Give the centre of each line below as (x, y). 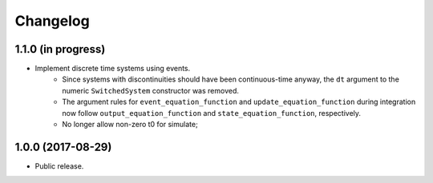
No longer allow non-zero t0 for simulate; (130, 125)
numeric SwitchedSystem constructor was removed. (151, 90)
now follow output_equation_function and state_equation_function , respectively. (211, 113)
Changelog (52, 21)
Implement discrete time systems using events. (113, 69)
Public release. (59, 166)
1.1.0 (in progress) (60, 49)
